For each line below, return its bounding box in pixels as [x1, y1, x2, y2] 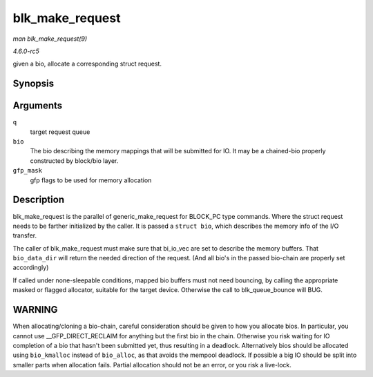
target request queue [30, 128, 90, 136]
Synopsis [12, 78, 55, 90]
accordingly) [12, 263, 49, 272]
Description [12, 194, 65, 206]
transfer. [12, 231, 37, 240]
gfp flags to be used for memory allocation [30, 176, 152, 184]
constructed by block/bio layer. [30, 156, 119, 165]
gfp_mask [12, 166, 43, 175]
